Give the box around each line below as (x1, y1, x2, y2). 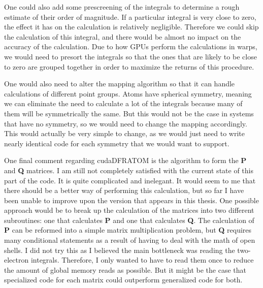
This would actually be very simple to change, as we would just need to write (4, 128, 245, 139)
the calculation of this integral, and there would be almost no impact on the (4, 31, 241, 42)
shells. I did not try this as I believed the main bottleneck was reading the (4, 244, 235, 255)
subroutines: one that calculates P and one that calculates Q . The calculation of (4, 214, 254, 225)
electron (4, 254, 29, 265)
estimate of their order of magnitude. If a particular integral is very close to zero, (4, 11, 256, 22)
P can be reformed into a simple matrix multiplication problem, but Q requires (4, 225, 252, 235)
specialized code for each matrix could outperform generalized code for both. (4, 274, 243, 285)
